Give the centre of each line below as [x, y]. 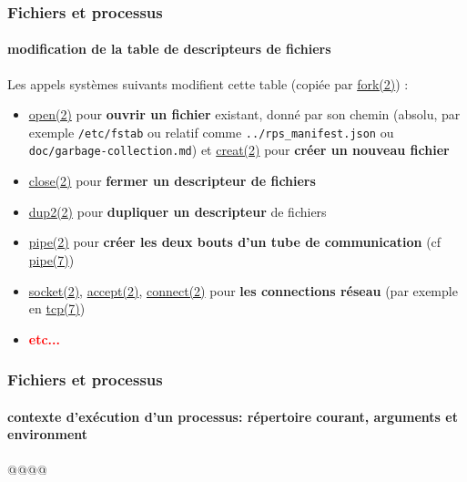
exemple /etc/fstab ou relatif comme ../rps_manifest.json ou [211, 132]
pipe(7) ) [51, 259]
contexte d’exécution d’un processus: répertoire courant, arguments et [233, 416]
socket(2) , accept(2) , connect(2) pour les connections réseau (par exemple [243, 290]
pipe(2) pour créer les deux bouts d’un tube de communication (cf [235, 242]
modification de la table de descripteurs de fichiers [169, 49]
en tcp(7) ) [57, 308]
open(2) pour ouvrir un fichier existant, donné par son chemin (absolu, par [244, 114]
